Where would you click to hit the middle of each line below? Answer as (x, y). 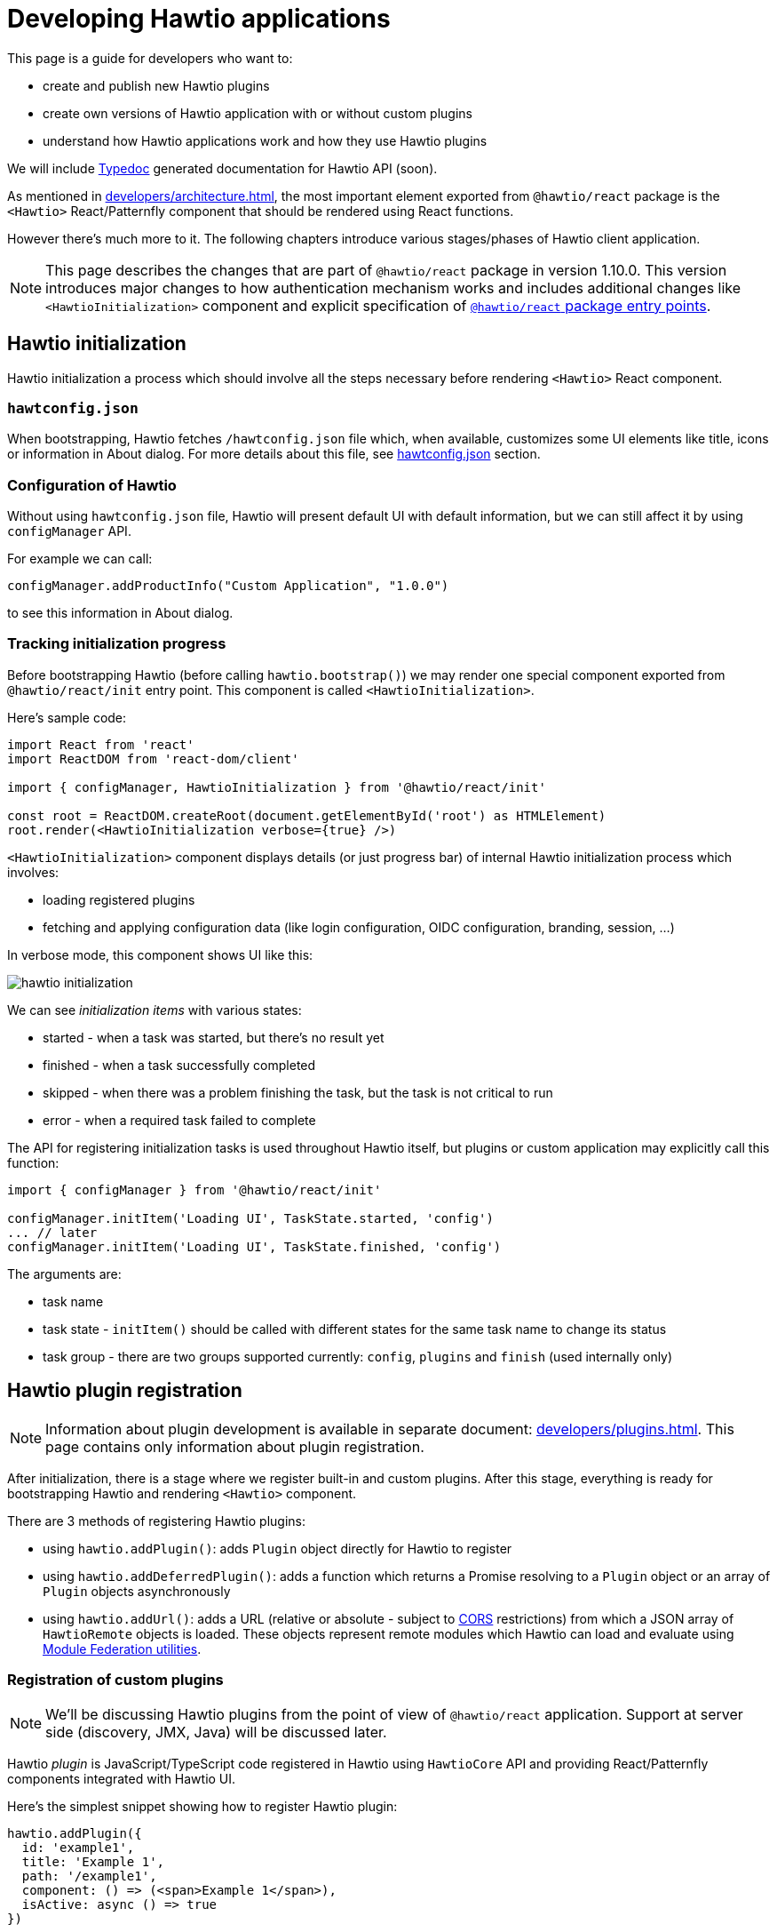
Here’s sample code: (67, 717)
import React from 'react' (101, 744)
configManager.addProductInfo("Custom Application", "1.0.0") (228, 586)
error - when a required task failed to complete (179, 1120)
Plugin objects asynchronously (137, 1591)
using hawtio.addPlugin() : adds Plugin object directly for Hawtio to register (277, 1548)
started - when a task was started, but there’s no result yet (214, 1037)
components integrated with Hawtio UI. (122, 1779)
